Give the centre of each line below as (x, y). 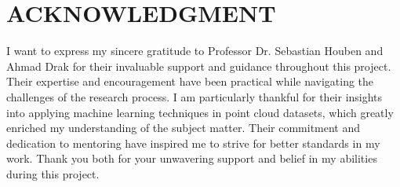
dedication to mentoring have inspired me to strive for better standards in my (193, 143)
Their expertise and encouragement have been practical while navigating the (190, 81)
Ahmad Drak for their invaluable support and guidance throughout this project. (199, 66)
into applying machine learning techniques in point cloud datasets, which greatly (200, 112)
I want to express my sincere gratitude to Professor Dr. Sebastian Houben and (195, 51)
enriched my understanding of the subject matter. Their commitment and (184, 128)
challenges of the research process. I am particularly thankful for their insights (195, 96)
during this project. (53, 173)
